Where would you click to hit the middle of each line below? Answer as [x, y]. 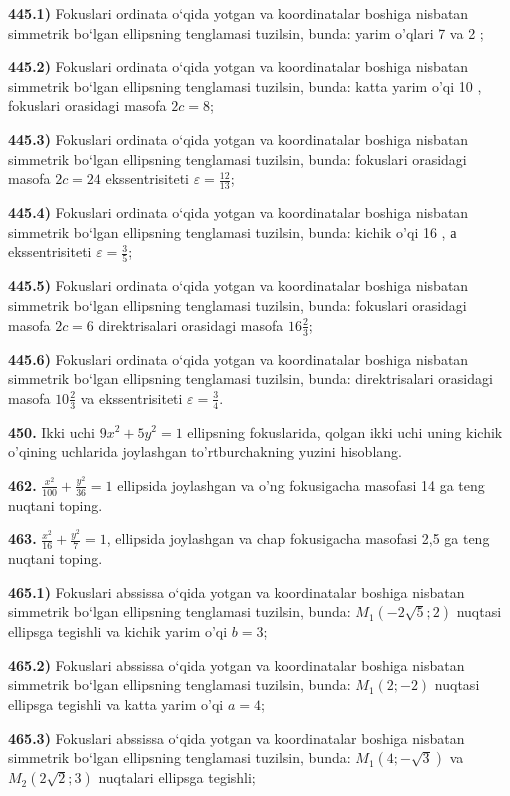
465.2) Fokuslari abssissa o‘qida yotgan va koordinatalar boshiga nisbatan [236, 664]
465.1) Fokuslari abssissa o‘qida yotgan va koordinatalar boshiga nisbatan [236, 591]
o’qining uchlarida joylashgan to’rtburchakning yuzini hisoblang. [205, 451]
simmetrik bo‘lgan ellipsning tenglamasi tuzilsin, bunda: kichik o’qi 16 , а [232, 231]
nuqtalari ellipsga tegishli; [177, 777]
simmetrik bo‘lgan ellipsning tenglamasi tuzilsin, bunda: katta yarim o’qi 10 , [245, 85]
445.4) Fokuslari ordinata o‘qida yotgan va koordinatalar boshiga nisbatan [238, 211]
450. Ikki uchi [51, 431]
